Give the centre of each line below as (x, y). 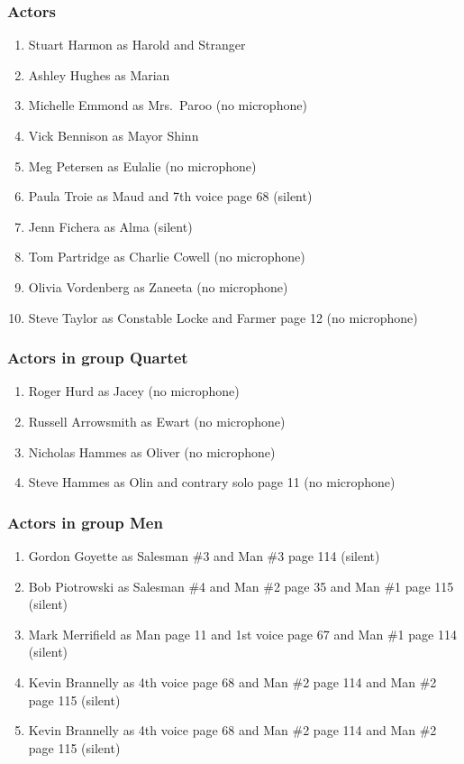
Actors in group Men (85, 522)
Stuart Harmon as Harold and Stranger (137, 45)
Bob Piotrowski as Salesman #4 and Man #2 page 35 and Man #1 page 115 (241, 586)
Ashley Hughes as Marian (99, 74)
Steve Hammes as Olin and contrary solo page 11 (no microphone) (212, 482)
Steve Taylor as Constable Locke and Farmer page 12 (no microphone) (223, 317)
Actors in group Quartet (98, 358)
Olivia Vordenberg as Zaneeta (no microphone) (158, 286)
